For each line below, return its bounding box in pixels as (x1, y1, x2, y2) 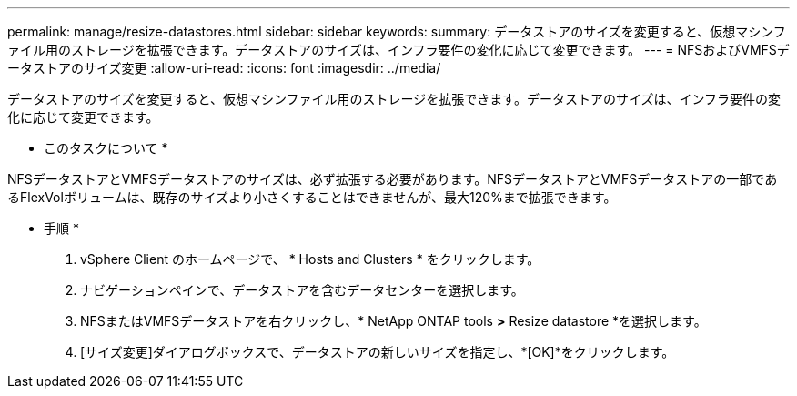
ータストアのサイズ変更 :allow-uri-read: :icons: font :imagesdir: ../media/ (7, 60, 441, 76)
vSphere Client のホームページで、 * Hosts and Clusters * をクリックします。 (80, 251, 540, 267)
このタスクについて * (44, 140, 168, 156)
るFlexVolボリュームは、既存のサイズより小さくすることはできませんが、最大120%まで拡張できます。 (7, 189, 617, 205)
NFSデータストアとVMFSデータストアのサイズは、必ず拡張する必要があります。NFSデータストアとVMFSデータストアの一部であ (7, 171, 778, 187)
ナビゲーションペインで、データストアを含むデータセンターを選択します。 (80, 282, 524, 298)
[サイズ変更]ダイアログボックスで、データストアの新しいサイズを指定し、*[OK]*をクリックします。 (80, 344, 675, 360)
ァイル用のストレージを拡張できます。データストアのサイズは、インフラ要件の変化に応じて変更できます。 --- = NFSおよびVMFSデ (7, 42, 790, 57)
